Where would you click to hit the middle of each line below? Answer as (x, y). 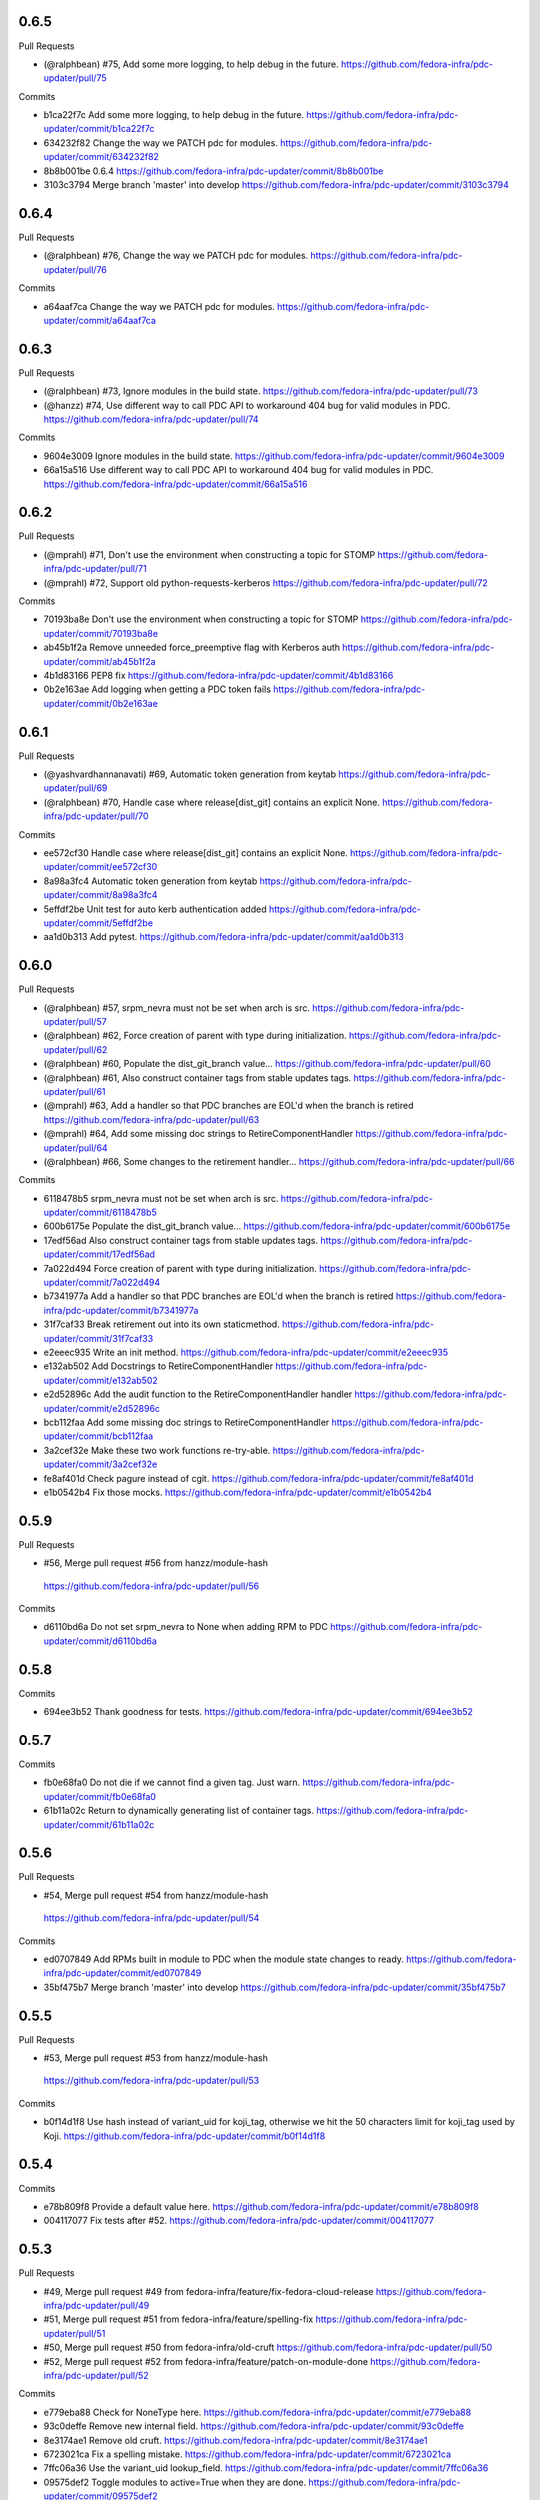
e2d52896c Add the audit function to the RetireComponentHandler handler (198, 1394)
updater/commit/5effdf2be (98, 922)
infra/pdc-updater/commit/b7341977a (121, 1310)
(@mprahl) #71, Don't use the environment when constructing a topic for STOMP (209, 554)
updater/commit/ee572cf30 (100, 867)
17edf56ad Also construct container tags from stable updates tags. (181, 1240)
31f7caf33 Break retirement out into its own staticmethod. (161, 1324)
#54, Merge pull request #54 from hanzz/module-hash (156, 1895)
